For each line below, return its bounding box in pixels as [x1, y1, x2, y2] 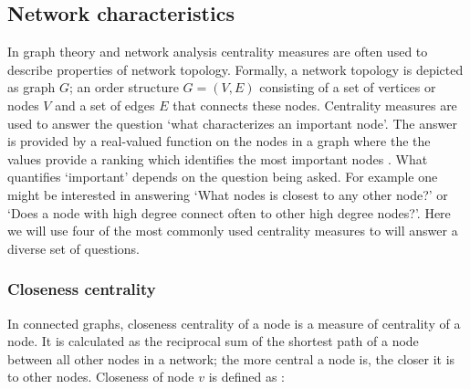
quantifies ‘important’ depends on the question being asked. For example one [7, 167, 438, 186]
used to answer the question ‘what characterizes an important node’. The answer [7, 113, 457, 132]
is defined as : [208, 367, 286, 386]
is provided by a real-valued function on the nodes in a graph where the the [7, 131, 431, 151]
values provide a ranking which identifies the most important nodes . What [7, 149, 428, 168]
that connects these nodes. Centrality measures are [172, 95, 457, 114]
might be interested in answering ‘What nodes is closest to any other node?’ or [7, 184, 448, 204]
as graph [7, 78, 56, 97]
